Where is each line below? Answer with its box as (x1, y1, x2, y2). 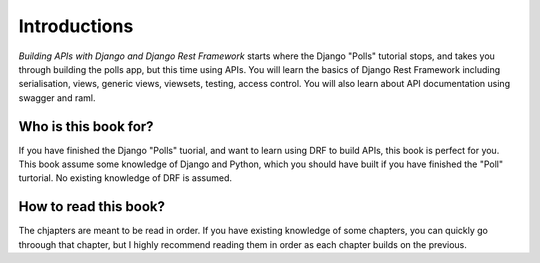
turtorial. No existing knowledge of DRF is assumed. (18, 172, 232, 184)
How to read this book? (18, 198, 165, 215)
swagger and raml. (18, 91, 96, 104)
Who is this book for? (18, 118, 154, 135)
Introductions (18, 15, 134, 37)
